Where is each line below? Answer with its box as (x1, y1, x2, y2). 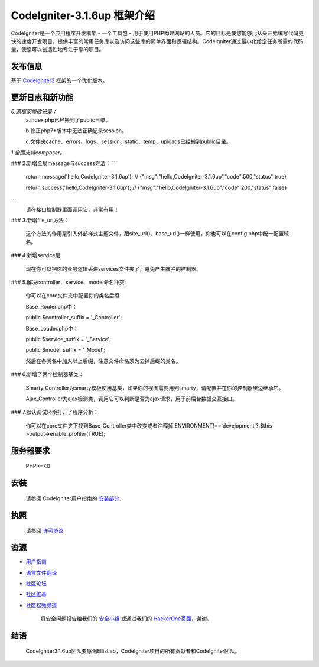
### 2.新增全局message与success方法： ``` (11, 160, 118, 167)
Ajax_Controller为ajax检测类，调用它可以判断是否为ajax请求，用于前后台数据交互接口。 (25, 395, 238, 402)
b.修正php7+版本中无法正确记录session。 (25, 127, 127, 134)
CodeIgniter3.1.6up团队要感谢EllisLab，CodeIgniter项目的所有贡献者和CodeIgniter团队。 (25, 647, 240, 655)
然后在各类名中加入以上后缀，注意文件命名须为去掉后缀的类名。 (25, 357, 181, 364)
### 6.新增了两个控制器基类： (11, 371, 84, 378)
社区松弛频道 (25, 601, 57, 608)
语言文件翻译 (25, 569, 57, 576)
